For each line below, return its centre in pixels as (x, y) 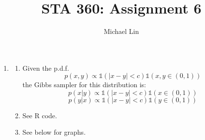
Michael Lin (121, 31)
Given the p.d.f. (46, 68)
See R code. (40, 115)
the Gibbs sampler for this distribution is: (84, 85)
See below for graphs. (54, 132)
